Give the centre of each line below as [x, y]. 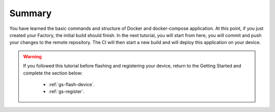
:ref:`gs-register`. [67, 92]
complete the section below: [53, 73]
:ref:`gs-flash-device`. [72, 84]
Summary [31, 13]
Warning [32, 56]
